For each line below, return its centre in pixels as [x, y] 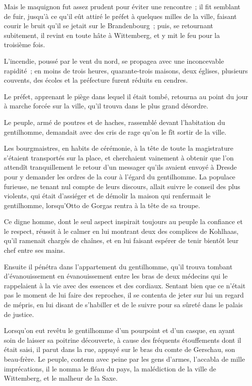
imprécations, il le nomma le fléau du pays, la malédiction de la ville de [110, 368]
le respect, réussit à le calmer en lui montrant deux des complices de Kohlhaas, [121, 231]
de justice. [19, 314]
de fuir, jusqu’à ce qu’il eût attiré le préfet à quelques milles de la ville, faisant [120, 16]
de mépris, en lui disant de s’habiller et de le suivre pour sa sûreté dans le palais [123, 305]
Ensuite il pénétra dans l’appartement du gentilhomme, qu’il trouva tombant [118, 266]
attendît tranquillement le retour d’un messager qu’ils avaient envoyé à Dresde [120, 167]
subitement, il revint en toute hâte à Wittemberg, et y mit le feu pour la [112, 35]
